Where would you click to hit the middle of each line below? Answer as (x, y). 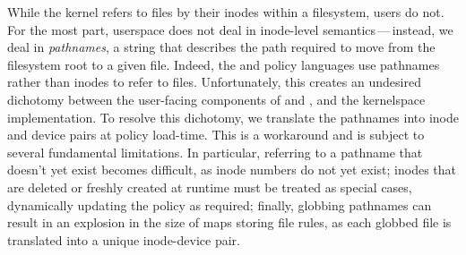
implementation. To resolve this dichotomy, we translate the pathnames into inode (233, 117)
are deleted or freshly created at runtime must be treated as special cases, (210, 187)
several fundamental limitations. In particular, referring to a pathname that (215, 152)
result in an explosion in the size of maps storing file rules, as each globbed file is (229, 222)
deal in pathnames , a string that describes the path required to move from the (221, 47)
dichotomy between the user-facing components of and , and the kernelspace (216, 99)
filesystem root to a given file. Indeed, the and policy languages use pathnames (224, 64)
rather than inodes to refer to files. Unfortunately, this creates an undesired (214, 82)
